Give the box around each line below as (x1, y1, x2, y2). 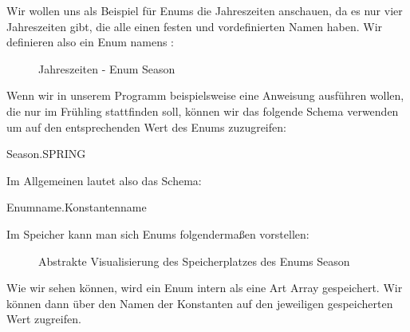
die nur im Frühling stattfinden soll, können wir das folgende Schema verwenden (6, 102, 399, 119)
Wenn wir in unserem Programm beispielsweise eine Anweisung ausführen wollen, (6, 87, 404, 104)
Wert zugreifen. (6, 310, 81, 327)
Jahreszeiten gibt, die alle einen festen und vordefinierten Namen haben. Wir (6, 18, 383, 34)
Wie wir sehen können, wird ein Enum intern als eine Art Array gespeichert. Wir (6, 279, 403, 296)
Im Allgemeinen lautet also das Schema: (6, 172, 202, 188)
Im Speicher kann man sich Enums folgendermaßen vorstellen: (6, 225, 309, 242)
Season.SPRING (6, 145, 86, 162)
